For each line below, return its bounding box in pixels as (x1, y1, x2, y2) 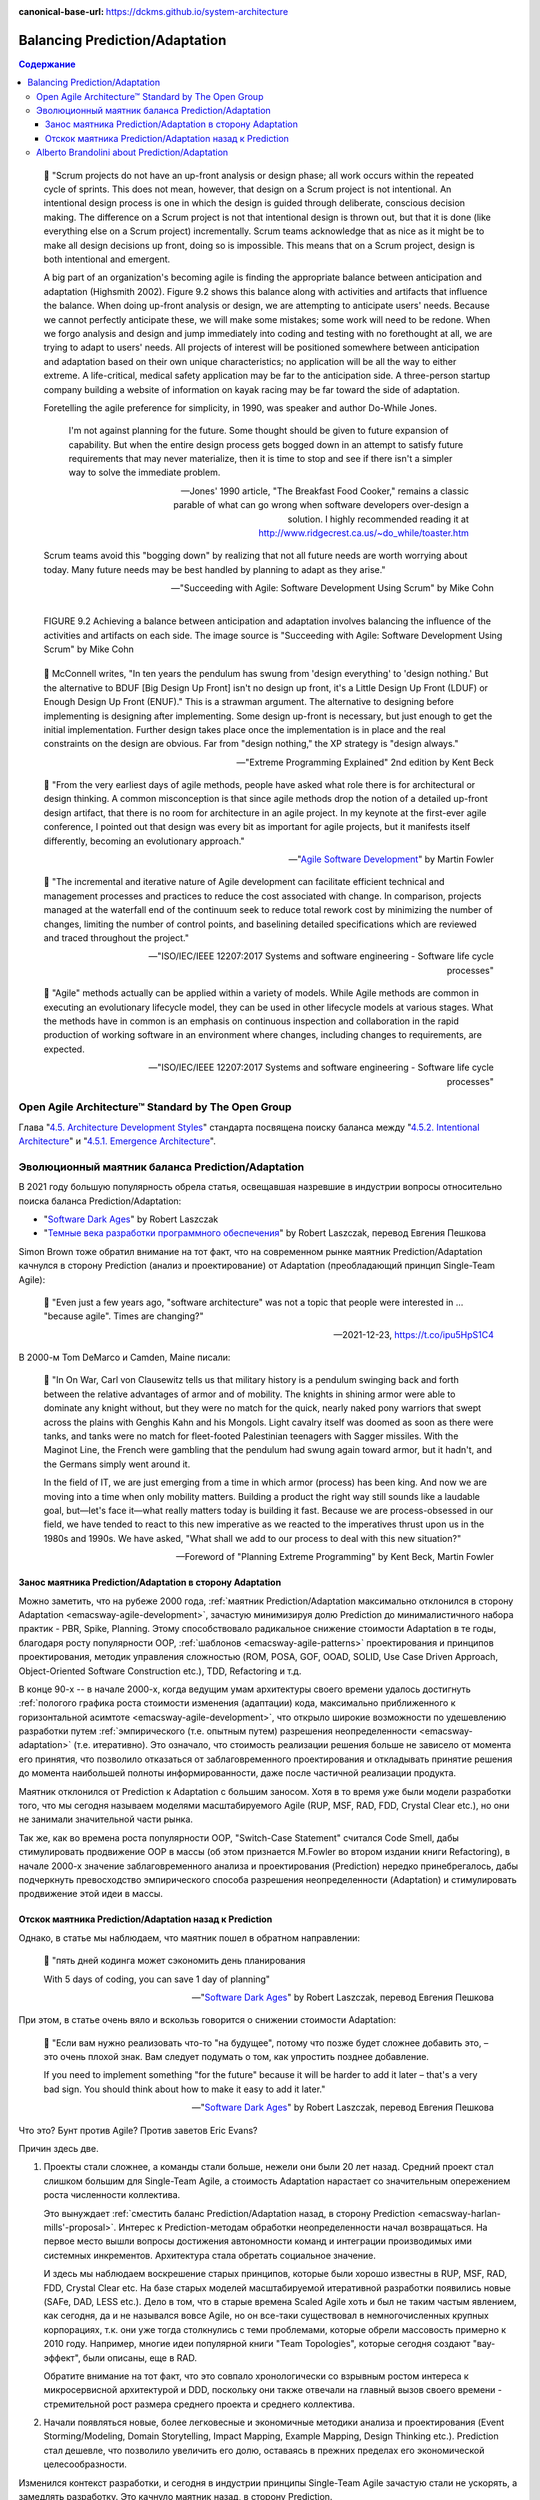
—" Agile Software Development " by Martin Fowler (288, 853, 494, 865)
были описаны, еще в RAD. (82, 2351, 197, 2364)
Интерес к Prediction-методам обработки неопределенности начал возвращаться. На (118, 2221, 488, 2233)
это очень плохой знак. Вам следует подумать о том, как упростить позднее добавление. (43, 2051, 430, 2063)
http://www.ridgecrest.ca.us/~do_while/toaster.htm (258, 527, 469, 539)
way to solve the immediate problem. (68, 466, 221, 479)
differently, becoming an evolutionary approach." (43, 835, 245, 847)
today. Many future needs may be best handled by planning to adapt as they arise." (43, 563, 386, 575)
